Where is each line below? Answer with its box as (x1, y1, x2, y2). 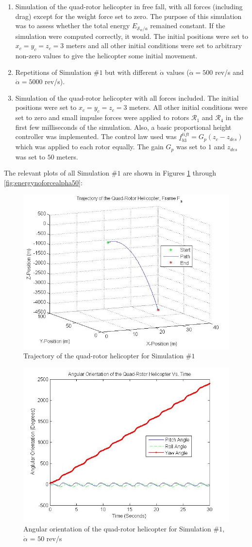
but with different (105, 67, 158, 77)
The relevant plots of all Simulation (4, 168, 110, 178)
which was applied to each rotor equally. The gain (15, 141, 164, 152)
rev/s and (215, 67, 244, 77)
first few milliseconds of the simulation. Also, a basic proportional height (15, 122, 232, 132)
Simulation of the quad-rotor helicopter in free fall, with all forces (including (15, 1, 243, 11)
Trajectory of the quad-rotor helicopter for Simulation (23, 351, 184, 361)
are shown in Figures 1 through (123, 168, 216, 178)
